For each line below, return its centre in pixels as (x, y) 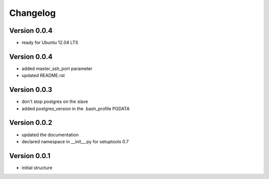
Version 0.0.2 (31, 123)
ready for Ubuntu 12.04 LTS (50, 43)
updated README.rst (43, 76)
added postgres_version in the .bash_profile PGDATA (76, 108)
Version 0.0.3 (31, 90)
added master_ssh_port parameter (57, 68)
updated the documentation (50, 135)
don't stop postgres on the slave (55, 101)
